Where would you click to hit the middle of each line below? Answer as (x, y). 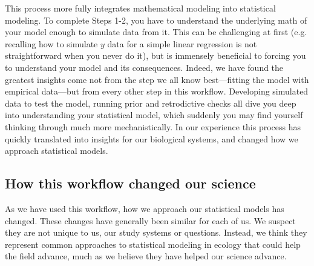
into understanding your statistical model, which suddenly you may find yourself (154, 115)
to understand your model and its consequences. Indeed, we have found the (144, 67)
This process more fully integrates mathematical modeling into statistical (140, 8)
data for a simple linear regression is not (182, 43)
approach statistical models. (57, 151)
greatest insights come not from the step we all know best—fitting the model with (157, 79)
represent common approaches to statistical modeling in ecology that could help (153, 244)
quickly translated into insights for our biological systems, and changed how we (152, 138)
